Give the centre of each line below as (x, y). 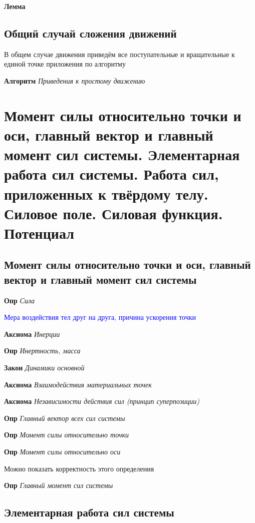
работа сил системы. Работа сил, (111, 174)
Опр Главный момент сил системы (59, 485)
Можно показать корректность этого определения (79, 468)
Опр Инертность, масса (42, 351)
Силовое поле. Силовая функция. (113, 213)
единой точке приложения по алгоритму (65, 64)
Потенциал (39, 232)
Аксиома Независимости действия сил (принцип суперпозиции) (102, 401)
